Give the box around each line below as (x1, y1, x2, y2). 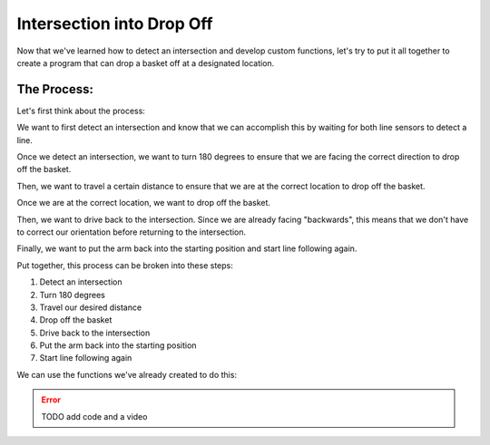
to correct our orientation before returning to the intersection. (16, 227, 247, 237)
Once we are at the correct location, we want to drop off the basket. (16, 198, 271, 208)
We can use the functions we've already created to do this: (16, 369, 238, 380)
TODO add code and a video (41, 411, 148, 421)
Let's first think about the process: (16, 105, 145, 116)
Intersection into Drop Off (16, 14, 213, 34)
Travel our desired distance (39, 302, 142, 313)
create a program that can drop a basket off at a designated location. (16, 57, 275, 68)
